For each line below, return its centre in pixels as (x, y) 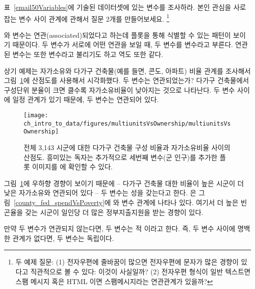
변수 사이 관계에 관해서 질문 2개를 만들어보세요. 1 (94, 18)
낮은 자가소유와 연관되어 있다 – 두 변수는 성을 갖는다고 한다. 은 (100, 193)
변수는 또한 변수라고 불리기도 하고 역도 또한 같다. (88, 54)
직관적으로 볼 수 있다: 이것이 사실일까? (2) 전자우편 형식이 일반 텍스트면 (140, 271)
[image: (36, 115)
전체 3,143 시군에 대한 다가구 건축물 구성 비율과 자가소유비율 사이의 (127, 147)
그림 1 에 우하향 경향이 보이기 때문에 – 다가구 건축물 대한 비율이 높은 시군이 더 (124, 183)
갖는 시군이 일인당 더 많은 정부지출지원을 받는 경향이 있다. (114, 212)
